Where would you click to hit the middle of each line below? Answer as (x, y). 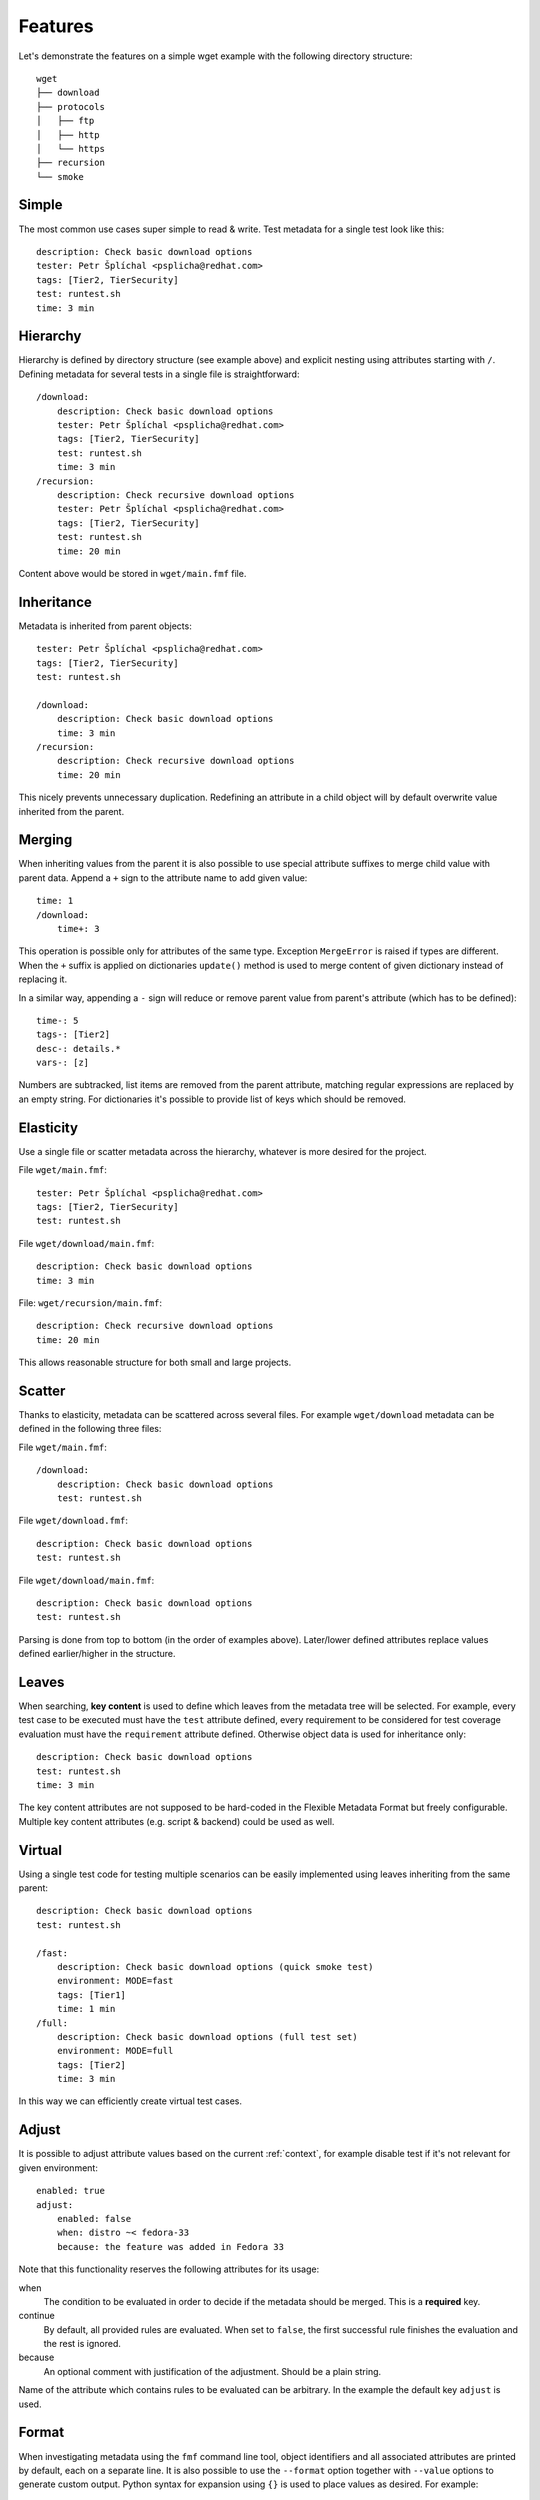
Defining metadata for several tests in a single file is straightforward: (159, 374)
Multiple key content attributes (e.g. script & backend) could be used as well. (176, 1821)
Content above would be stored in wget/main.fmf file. (132, 573)
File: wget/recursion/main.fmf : (90, 1302)
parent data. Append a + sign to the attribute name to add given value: (163, 877)
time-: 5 (57, 1020)
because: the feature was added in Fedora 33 (170, 2246)
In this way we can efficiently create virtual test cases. (130, 2101)
